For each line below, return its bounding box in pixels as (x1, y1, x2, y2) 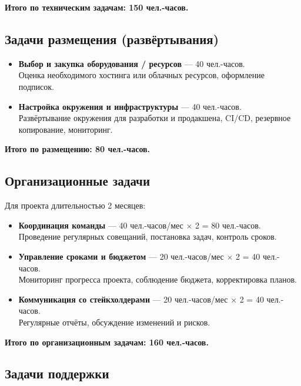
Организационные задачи (5, 172, 150, 190)
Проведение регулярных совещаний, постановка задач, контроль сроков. (18, 230, 277, 243)
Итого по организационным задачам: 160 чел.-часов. (5, 335, 209, 348)
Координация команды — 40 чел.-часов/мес (18, 219, 183, 231)
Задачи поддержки (5, 364, 109, 382)
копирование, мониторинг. (18, 123, 113, 135)
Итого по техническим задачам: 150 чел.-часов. (5, 1, 189, 13)
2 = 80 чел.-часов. (195, 219, 261, 231)
